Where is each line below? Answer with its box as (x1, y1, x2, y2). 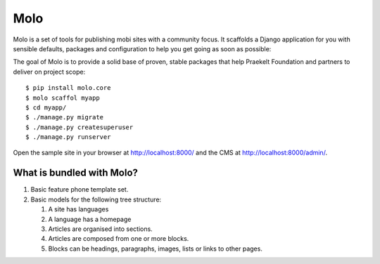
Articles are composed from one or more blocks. (48, 235, 189, 243)
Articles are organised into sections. (48, 225, 153, 233)
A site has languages (48, 205, 109, 213)
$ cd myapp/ (25, 103, 67, 112)
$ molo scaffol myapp (25, 93, 100, 102)
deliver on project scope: (13, 67, 86, 76)
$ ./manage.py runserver (25, 133, 111, 141)
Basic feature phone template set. (30, 185, 129, 194)
